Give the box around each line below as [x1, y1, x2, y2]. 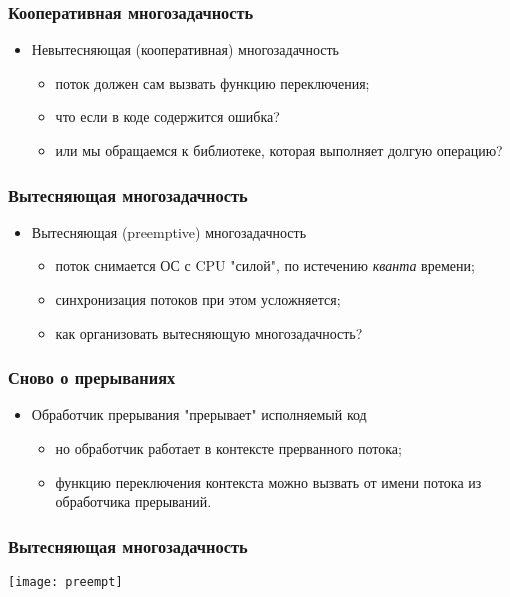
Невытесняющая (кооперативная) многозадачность [31, 39, 339, 60]
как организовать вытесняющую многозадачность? [55, 322, 363, 343]
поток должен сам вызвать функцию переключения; [55, 72, 370, 93]
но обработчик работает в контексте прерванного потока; [55, 438, 402, 458]
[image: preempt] [8, 575, 123, 589]
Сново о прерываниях [8, 365, 176, 390]
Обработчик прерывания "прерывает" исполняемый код [31, 404, 367, 425]
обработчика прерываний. [55, 491, 212, 512]
